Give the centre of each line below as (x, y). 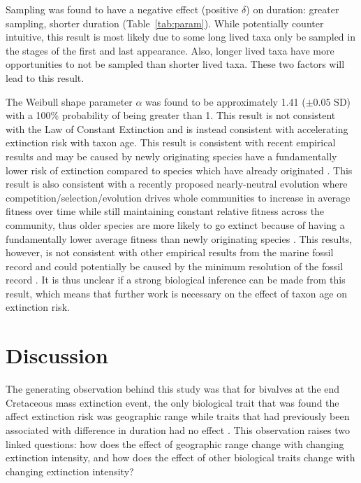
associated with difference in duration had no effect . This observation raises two (178, 429)
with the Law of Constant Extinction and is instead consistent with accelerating (177, 128)
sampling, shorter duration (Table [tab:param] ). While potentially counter (165, 23)
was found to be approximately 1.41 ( (226, 101)
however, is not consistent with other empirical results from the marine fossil (170, 252)
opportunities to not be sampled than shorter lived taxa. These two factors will (175, 64)
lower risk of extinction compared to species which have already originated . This (179, 170)
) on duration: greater (293, 9)
